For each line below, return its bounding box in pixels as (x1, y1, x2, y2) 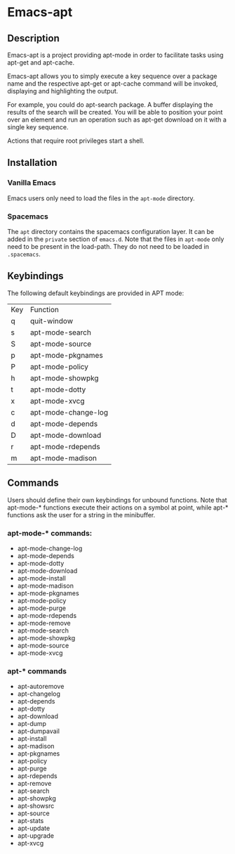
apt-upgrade (17, 832, 55, 840)
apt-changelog (17, 690, 61, 698)
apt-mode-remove (17, 619, 72, 627)
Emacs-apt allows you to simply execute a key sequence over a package (7, 72, 217, 80)
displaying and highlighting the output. (7, 87, 119, 95)
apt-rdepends (17, 772, 58, 780)
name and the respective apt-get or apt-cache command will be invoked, (7, 79, 219, 88)
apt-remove (17, 779, 52, 788)
